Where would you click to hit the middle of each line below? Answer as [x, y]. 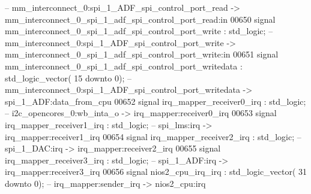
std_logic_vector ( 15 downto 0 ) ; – [68, 78]
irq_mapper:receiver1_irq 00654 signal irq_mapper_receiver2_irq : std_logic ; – [153, 136]
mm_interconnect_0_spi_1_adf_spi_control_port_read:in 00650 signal [140, 19]
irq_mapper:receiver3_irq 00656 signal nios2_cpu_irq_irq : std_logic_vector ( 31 [156, 172]
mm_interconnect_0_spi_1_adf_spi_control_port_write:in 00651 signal [142, 54]
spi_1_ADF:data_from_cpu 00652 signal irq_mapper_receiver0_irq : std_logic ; [155, 101]
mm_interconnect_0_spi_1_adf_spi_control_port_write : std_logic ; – [139, 31]
